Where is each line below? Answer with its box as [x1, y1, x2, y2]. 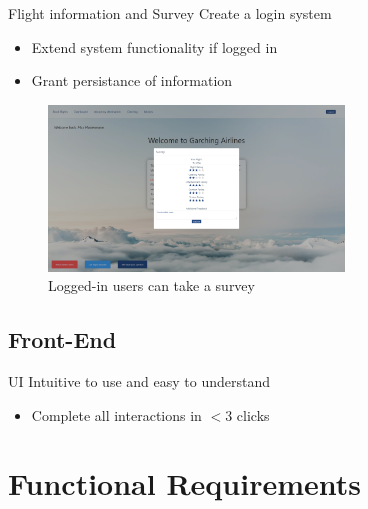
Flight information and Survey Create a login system [8, 3, 332, 23]
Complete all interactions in [31, 404, 202, 425]
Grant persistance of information [31, 70, 233, 91]
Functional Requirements [8, 463, 361, 504]
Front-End [8, 324, 117, 355]
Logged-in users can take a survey [48, 275, 255, 296]
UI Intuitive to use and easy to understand [8, 371, 271, 392]
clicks [236, 404, 270, 425]
